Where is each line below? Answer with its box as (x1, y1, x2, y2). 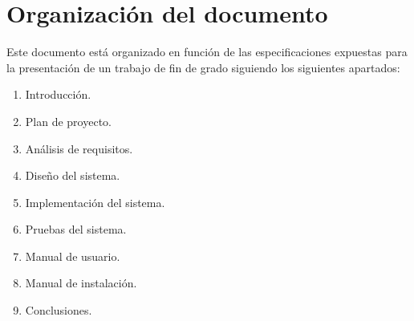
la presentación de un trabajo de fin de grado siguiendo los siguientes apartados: (6, 59, 400, 75)
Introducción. (25, 86, 91, 103)
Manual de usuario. (25, 247, 120, 264)
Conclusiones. (25, 302, 92, 319)
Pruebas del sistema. (25, 221, 127, 238)
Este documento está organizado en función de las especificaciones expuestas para (6, 43, 408, 60)
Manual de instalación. (25, 274, 137, 291)
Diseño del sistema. (25, 167, 120, 184)
